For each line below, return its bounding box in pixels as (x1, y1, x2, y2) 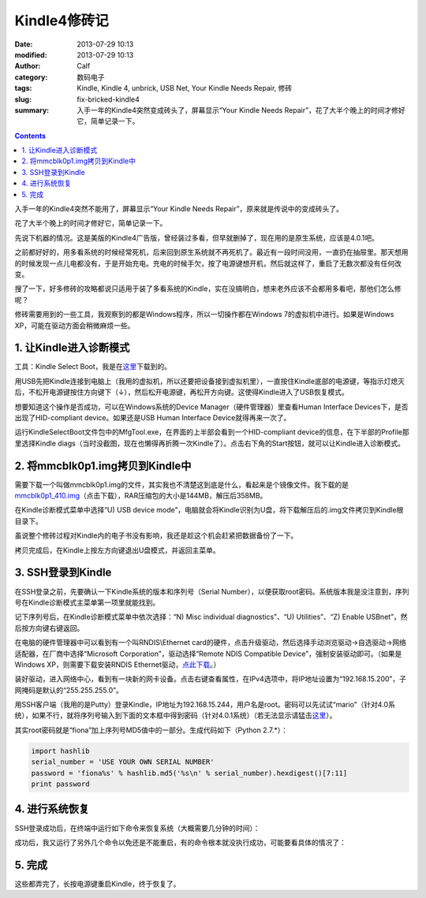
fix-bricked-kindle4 (77, 95, 140, 104)
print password (31, 780, 90, 788)
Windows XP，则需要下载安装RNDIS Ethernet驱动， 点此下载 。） (14, 659, 221, 669)
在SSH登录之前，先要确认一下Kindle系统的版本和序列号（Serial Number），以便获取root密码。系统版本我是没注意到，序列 (14, 587, 409, 596)
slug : (14, 95, 32, 104)
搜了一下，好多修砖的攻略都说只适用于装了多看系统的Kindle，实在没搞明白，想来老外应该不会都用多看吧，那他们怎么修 (14, 284, 402, 293)
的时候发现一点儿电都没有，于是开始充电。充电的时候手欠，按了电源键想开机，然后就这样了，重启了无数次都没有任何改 (14, 259, 402, 268)
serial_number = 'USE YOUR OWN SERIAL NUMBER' (31, 758, 215, 766)
